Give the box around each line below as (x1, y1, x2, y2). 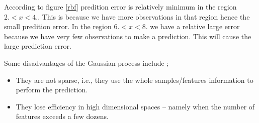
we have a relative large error (150, 21, 240, 32)
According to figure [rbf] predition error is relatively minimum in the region (4, 2, 237, 12)
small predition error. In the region (4, 21, 112, 32)
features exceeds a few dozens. (16, 111, 109, 121)
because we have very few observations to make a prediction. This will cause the (4, 31, 251, 41)
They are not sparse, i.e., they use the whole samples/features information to (16, 74, 253, 85)
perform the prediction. (16, 84, 88, 95)
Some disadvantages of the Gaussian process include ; (4, 57, 169, 68)
